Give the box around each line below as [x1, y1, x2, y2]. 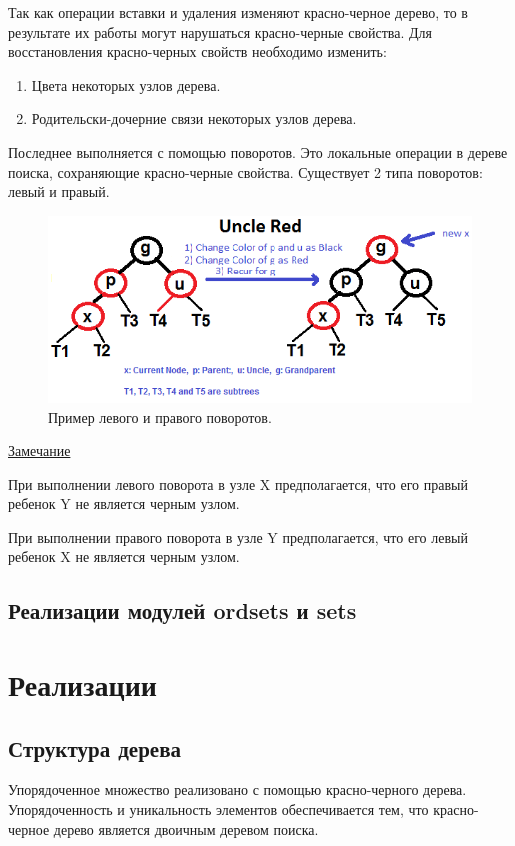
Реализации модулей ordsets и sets [8, 595, 357, 626]
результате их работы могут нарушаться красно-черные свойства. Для [8, 21, 432, 42]
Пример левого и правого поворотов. [48, 406, 272, 427]
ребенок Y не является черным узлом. [8, 493, 240, 514]
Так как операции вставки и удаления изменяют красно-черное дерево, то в [8, 2, 468, 22]
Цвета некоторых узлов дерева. [31, 74, 221, 95]
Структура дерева [8, 732, 182, 763]
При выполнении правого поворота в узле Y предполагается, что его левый [8, 526, 468, 547]
